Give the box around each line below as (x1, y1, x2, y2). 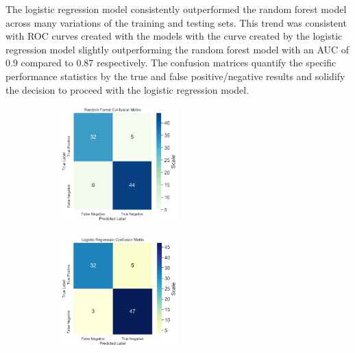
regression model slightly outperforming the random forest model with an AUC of (5, 42, 350, 56)
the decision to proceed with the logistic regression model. (5, 82, 249, 96)
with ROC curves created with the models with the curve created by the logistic (5, 29, 343, 43)
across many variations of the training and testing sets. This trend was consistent (5, 15, 347, 29)
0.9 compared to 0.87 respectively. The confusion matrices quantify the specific (5, 55, 336, 70)
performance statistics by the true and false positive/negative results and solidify (5, 68, 345, 83)
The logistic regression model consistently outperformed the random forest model (5, 2, 347, 16)
